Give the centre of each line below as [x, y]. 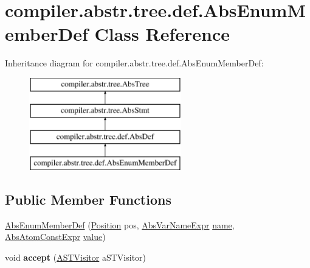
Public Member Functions [88, 199]
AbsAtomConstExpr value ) [55, 237]
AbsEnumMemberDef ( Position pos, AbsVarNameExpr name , [120, 224]
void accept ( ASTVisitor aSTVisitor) [76, 257]
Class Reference [162, 34]
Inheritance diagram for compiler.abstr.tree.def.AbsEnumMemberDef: [134, 63]
